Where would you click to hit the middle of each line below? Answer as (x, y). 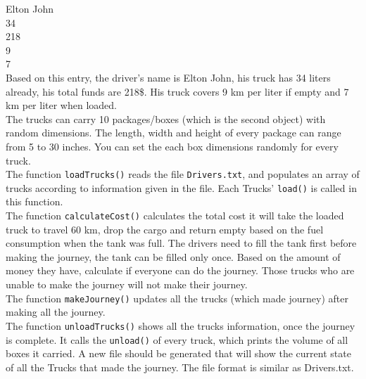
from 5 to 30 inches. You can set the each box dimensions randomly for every (172, 146)
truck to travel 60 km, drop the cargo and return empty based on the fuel (165, 229)
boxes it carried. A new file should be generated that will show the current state (178, 353)
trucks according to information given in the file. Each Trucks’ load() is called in (181, 187)
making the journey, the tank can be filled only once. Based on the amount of (173, 256)
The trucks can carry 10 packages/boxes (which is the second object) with (166, 118)
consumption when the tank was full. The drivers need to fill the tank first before (181, 243)
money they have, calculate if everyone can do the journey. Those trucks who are (180, 270)
